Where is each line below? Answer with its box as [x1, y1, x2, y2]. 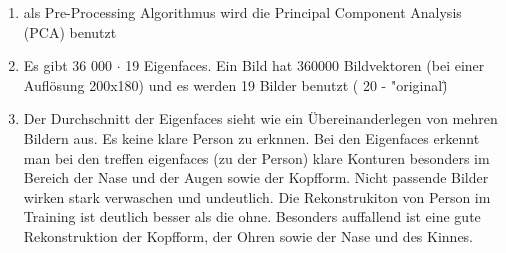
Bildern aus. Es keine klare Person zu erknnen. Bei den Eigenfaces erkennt [23, 127, 480, 148]
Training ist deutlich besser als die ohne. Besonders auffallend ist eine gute [23, 206, 481, 227]
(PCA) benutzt [23, 21, 117, 42]
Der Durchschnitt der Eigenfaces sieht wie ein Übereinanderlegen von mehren [23, 108, 498, 129]
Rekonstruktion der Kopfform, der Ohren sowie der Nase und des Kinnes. [23, 225, 473, 246]
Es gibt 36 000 [23, 55, 112, 76]
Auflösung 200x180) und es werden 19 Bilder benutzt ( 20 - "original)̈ [23, 74, 448, 95]
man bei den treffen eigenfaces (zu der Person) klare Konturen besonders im [23, 147, 490, 168]
